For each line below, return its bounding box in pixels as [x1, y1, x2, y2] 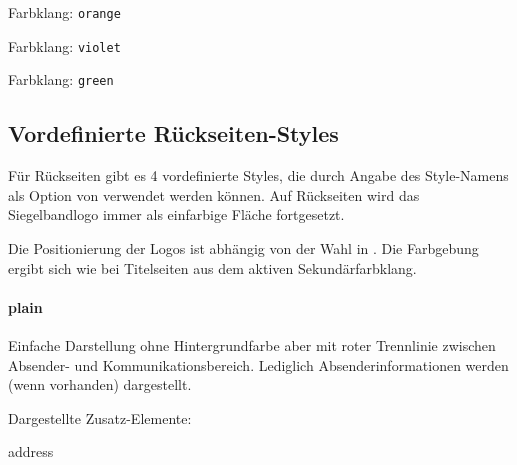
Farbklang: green [8, 69, 114, 90]
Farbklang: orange [8, 2, 121, 22]
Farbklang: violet [8, 35, 121, 56]
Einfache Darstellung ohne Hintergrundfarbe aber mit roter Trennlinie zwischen [8, 334, 496, 355]
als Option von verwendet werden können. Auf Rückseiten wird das [8, 184, 420, 205]
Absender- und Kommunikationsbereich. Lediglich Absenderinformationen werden [8, 354, 509, 375]
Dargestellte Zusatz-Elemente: [8, 407, 192, 428]
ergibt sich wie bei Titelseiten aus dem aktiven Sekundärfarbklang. [8, 257, 417, 278]
